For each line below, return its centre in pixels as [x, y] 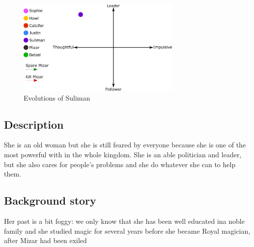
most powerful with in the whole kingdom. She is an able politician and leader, [123, 154]
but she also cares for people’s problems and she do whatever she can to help [120, 164]
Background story [50, 200]
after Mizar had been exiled [45, 240]
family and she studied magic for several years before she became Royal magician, [127, 230]
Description [34, 124]
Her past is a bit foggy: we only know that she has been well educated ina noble [124, 221]
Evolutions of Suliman [57, 97]
